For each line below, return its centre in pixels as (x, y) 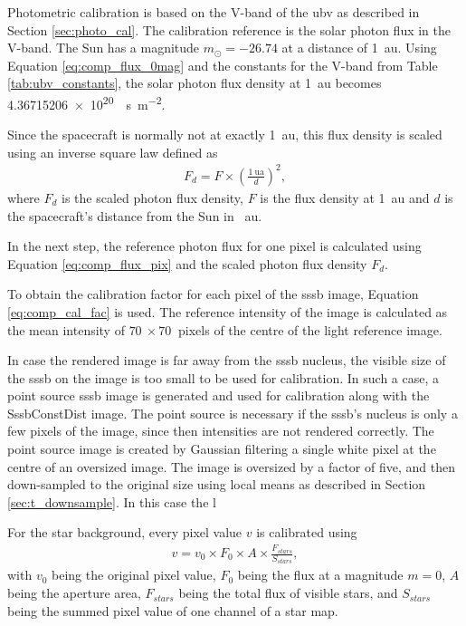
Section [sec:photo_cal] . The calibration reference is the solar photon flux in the (229, 29)
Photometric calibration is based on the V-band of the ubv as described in (214, 12)
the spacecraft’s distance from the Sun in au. (135, 215)
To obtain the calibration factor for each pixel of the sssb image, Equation (213, 294)
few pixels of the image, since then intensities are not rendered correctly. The (221, 431)
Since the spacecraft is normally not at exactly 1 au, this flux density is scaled (225, 135)
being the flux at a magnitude (320, 575)
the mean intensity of (66, 329)
